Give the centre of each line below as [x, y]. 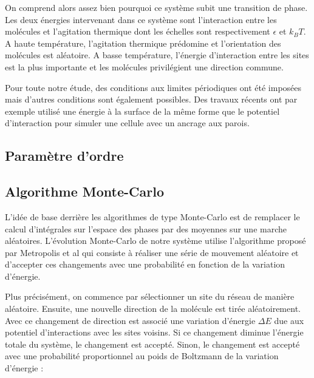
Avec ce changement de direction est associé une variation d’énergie [130, 320]
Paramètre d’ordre [64, 156]
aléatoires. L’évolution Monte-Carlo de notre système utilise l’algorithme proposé [155, 241]
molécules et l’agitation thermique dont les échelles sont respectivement [138, 31]
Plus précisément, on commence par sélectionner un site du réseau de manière [150, 296]
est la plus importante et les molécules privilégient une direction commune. [144, 66]
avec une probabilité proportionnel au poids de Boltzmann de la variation [142, 356]
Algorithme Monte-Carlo [84, 191]
